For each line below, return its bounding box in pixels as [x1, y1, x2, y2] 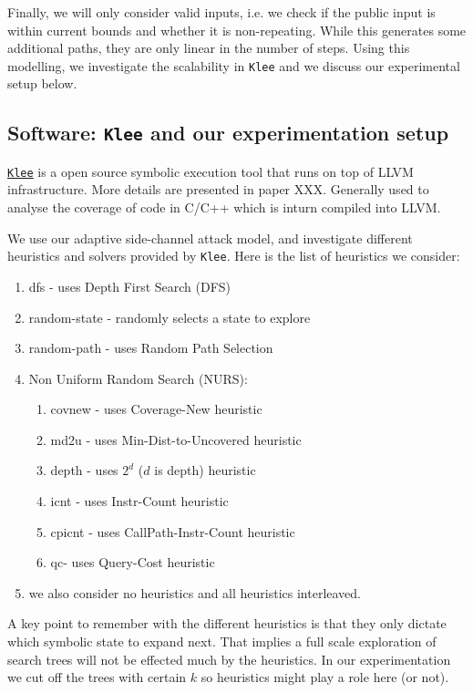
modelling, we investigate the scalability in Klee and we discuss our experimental [7, 56, 460, 75]
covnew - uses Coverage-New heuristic [50, 399, 262, 419]
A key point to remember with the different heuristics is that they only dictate [7, 614, 447, 633]
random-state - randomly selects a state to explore [28, 307, 311, 326]
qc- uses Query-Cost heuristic [50, 553, 215, 572]
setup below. [7, 74, 77, 93]
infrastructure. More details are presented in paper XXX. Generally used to [7, 180, 429, 199]
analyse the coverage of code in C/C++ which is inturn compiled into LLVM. [7, 198, 441, 217]
